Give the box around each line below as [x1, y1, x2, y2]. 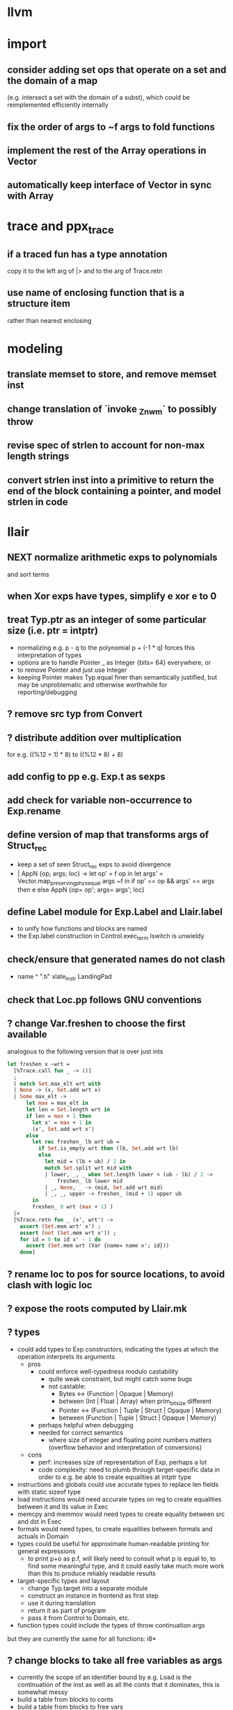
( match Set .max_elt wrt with [13, 1080, 101, 1087]
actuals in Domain [17, 1532, 69, 1540]
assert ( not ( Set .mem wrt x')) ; [19, 1229, 117, 1236]
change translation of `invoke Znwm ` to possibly [7, 403, 217, 417]
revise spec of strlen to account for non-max [7, 440, 205, 451]
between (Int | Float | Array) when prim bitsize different [58, 1397, 212, 1407]
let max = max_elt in [25, 1100, 89, 1107]
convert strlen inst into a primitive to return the [7, 474, 214, 486]
